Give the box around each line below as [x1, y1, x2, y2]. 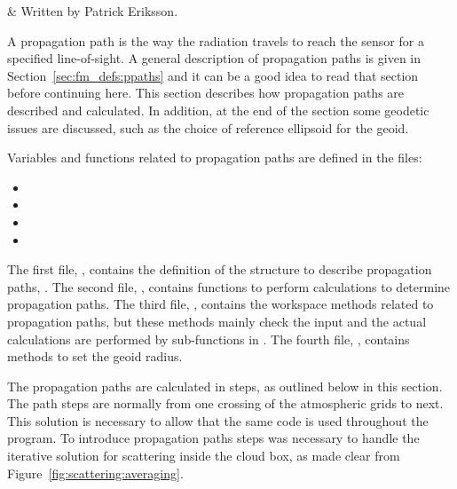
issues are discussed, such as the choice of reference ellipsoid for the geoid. [7, 118, 409, 137]
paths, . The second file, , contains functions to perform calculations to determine [7, 277, 451, 296]
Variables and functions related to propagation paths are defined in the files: [7, 148, 422, 167]
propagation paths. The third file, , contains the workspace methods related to [7, 295, 434, 313]
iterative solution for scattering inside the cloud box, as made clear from [7, 446, 400, 465]
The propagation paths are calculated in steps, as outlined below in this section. [7, 376, 443, 395]
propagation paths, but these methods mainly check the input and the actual [7, 312, 427, 330]
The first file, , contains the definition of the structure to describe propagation [7, 260, 432, 279]
